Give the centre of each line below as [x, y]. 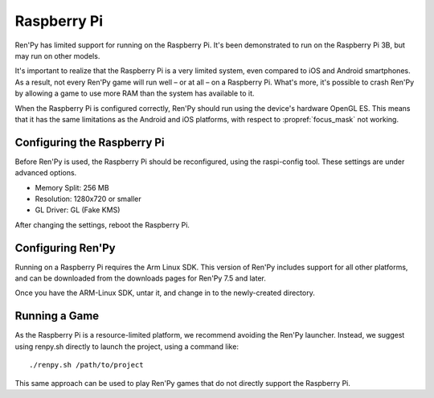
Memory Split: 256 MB [72, 187]
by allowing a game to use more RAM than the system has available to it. [135, 93]
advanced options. [46, 173]
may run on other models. [57, 55]
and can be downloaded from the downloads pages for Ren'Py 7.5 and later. [141, 278]
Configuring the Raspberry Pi [90, 142]
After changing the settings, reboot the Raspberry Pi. [102, 224]
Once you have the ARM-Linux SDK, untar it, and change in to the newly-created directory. [165, 293]
